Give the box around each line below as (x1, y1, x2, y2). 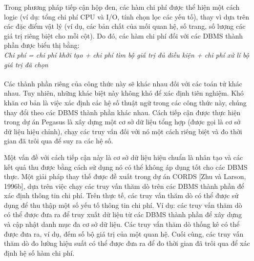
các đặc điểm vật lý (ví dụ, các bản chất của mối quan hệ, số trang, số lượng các (4, 21, 246, 31)
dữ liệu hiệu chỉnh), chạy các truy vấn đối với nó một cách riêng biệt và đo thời (4, 126, 242, 136)
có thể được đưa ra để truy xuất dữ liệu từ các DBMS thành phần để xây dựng (4, 209, 242, 220)
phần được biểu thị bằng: (4, 40, 80, 50)
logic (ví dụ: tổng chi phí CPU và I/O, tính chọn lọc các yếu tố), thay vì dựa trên (4, 11, 249, 21)
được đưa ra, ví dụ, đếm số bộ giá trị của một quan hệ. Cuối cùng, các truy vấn (4, 228, 244, 239)
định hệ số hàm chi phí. (4, 247, 75, 258)
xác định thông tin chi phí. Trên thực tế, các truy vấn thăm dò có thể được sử (4, 190, 239, 201)
